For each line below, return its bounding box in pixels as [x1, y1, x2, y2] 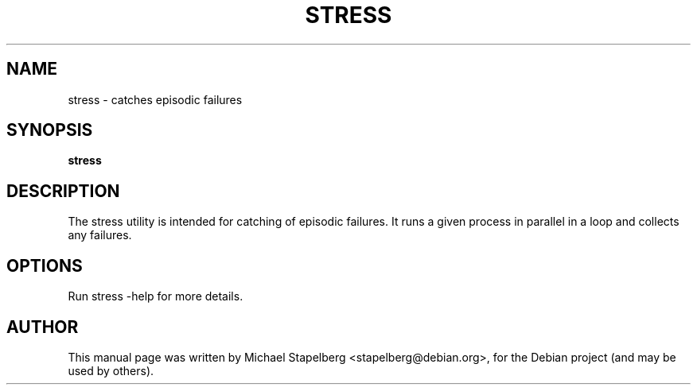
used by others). [68, 363, 154, 377]
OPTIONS [6, 255, 83, 276]
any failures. [68, 228, 132, 242]
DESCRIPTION [6, 180, 120, 201]
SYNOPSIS [6, 120, 93, 141]
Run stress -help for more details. [68, 289, 243, 304]
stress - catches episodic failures [68, 92, 243, 106]
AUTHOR [6, 316, 79, 337]
